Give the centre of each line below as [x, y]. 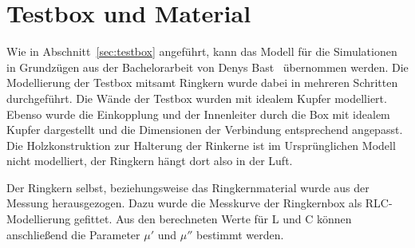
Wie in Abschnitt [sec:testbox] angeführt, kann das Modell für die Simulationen [202, 51]
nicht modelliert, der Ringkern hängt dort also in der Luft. [150, 161]
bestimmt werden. [240, 234]
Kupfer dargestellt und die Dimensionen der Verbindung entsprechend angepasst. [205, 130]
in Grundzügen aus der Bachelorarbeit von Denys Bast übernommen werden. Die [207, 67]
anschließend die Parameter [73, 234]
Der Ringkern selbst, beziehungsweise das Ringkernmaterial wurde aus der [188, 187]
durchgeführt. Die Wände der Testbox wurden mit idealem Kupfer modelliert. [197, 98]
